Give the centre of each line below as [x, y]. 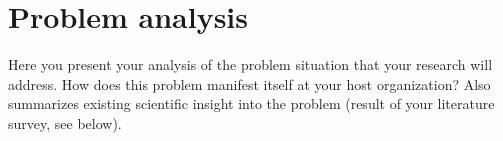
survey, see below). [65, 122]
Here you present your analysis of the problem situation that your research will [250, 64]
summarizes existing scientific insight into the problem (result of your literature [251, 103]
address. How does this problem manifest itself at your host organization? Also [249, 83]
